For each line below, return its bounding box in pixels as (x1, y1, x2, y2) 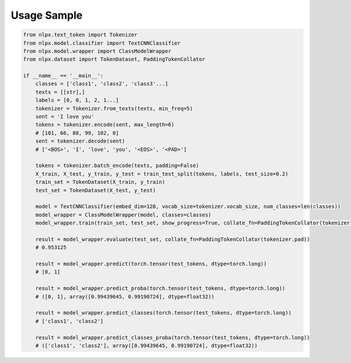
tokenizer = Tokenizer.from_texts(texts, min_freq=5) (35, 105, 193, 112)
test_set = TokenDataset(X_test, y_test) (35, 187, 156, 193)
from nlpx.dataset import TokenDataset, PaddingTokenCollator (23, 56, 205, 63)
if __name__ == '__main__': (23, 72, 104, 79)
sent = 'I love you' (35, 113, 95, 120)
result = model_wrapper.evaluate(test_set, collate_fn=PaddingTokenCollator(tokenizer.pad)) (35, 236, 310, 243)
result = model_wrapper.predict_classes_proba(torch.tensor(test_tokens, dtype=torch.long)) (35, 334, 310, 341)
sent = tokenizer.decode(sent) (35, 138, 125, 144)
